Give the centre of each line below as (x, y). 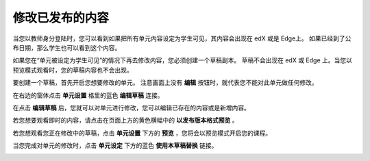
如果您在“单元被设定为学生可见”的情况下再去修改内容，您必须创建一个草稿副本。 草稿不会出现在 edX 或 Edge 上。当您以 (183, 60)
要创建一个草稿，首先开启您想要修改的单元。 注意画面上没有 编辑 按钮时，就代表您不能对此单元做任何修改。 (165, 83)
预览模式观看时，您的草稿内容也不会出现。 (73, 70)
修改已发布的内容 (61, 18)
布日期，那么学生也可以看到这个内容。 (67, 47)
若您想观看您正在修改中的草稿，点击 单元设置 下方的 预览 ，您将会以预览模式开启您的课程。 (142, 133)
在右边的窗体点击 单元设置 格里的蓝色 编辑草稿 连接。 (88, 95)
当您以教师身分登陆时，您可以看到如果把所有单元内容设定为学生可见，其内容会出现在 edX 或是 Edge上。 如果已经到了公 (182, 38)
